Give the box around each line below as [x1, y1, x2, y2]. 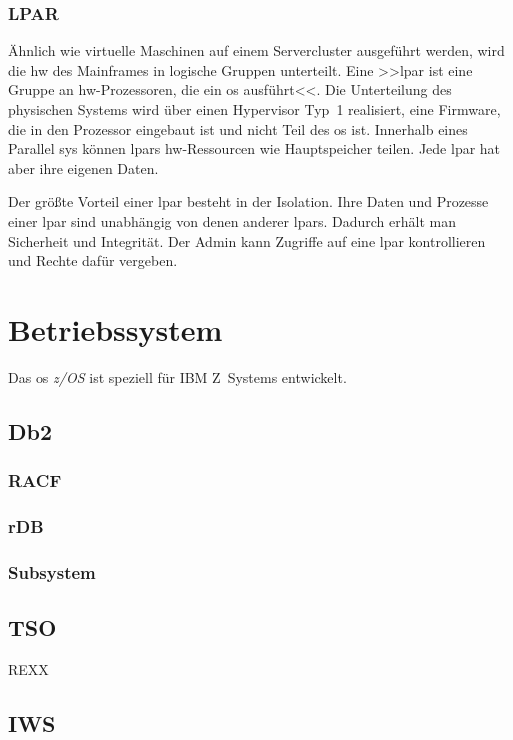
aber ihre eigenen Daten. [8, 157, 159, 178]
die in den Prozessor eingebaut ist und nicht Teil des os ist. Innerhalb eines [8, 118, 468, 139]
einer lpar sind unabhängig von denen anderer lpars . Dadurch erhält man [8, 210, 456, 231]
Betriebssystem [8, 308, 223, 349]
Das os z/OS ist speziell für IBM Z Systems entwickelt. [8, 366, 347, 387]
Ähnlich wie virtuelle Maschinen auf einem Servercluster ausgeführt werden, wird [8, 40, 505, 61]
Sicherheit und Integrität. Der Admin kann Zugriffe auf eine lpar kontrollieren [8, 230, 486, 251]
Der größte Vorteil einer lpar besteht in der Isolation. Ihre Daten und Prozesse [8, 191, 489, 212]
